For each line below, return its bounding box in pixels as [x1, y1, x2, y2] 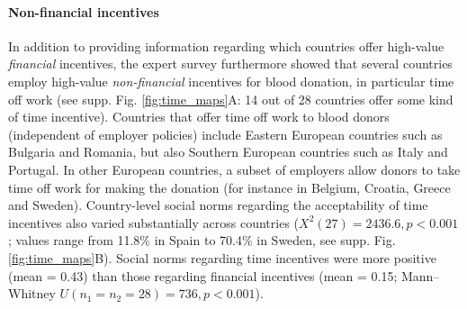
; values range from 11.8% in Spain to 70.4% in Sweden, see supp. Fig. [8, 231, 396, 250]
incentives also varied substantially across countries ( [8, 213, 300, 232]
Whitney [8, 284, 56, 303]
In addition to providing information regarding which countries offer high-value [8, 36, 445, 55]
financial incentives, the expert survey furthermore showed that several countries [8, 54, 453, 73]
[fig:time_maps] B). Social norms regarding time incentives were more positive [8, 248, 436, 267]
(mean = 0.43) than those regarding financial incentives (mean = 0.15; [8, 266, 398, 285]
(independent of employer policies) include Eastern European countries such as [8, 124, 443, 143]
